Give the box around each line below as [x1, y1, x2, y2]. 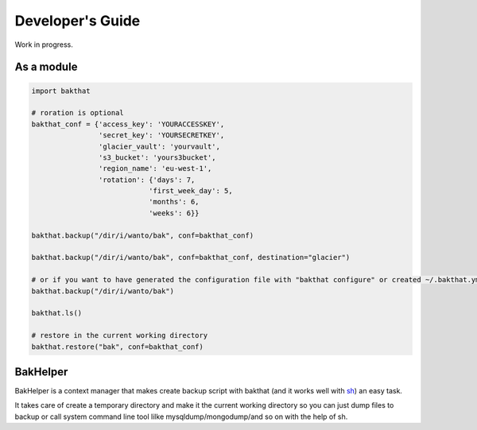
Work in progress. [14, 40, 73, 49]
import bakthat [31, 86, 91, 95]
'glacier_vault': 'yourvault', [98, 141, 220, 151]
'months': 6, [148, 197, 200, 207]
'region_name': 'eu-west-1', [98, 164, 212, 173]
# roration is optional [31, 108, 125, 118]
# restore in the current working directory [31, 331, 208, 340]
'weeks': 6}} [148, 208, 200, 218]
